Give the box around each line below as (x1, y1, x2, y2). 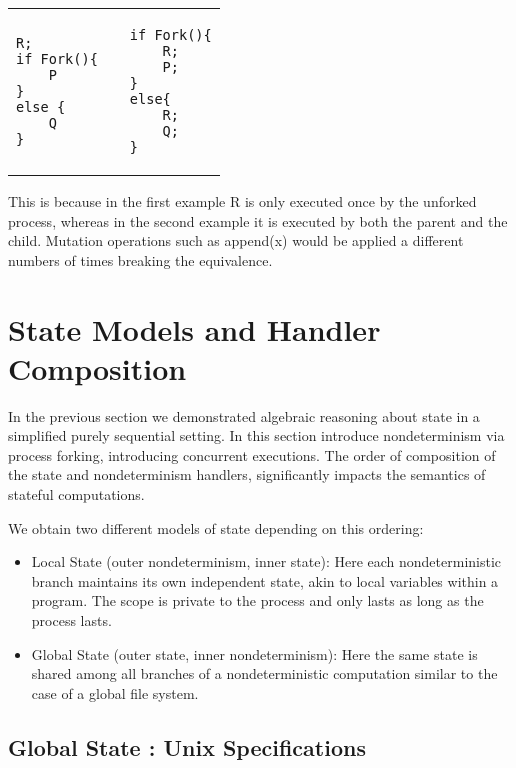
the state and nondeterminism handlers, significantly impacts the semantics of (8, 464, 486, 485)
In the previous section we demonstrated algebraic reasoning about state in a (8, 405, 480, 426)
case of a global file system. (31, 682, 199, 703)
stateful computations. (8, 484, 145, 505)
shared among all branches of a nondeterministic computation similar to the (31, 663, 498, 684)
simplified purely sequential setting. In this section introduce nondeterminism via (8, 425, 505, 446)
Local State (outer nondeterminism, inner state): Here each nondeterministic (31, 551, 502, 572)
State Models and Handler (8, 308, 381, 349)
